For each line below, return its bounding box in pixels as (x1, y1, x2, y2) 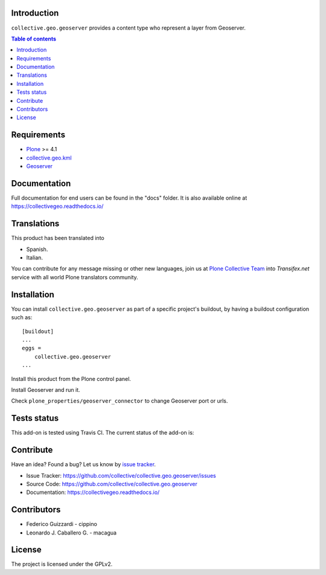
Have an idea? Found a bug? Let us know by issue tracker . (11, 461, 156, 468)
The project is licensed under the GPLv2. (11, 560, 113, 568)
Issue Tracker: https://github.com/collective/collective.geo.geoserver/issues (26, 472, 217, 479)
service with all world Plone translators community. (11, 273, 138, 281)
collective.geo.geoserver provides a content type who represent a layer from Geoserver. (11, 24, 246, 31)
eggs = (22, 345, 42, 352)
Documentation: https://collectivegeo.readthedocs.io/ (26, 489, 160, 496)
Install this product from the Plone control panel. (11, 375, 131, 382)
